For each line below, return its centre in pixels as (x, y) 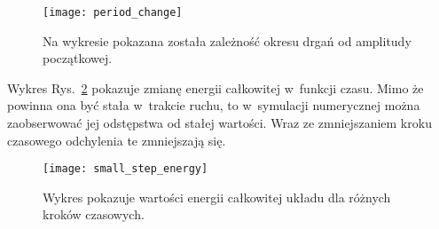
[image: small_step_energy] (125, 169)
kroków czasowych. (94, 214)
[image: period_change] (113, 12)
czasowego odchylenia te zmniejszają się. (117, 140)
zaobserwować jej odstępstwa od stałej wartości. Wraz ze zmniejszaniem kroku (219, 123)
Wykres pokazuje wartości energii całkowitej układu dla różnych (217, 197)
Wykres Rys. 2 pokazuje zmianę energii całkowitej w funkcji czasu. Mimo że (216, 87)
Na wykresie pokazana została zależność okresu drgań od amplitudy (227, 40)
